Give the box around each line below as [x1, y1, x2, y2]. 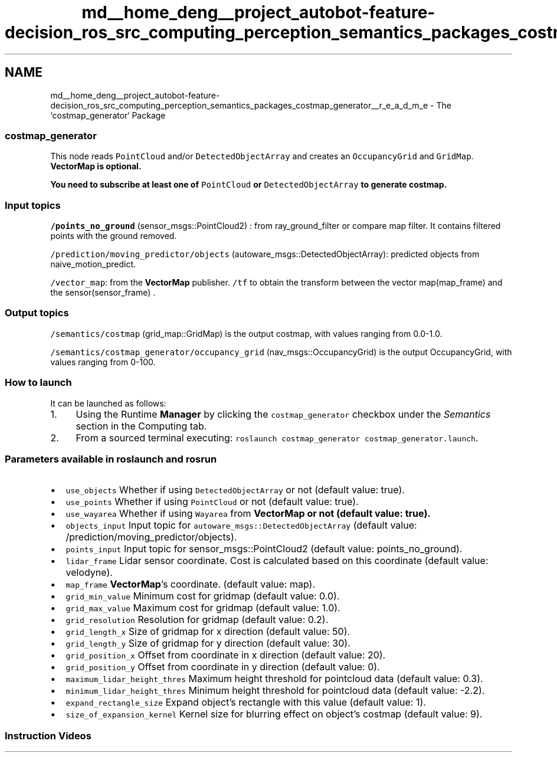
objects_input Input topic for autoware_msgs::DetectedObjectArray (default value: [65, 519, 417, 532]
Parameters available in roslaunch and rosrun [5, 453, 217, 465]
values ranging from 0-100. [50, 356, 156, 367]
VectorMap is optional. [50, 161, 142, 172]
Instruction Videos [5, 729, 91, 742]
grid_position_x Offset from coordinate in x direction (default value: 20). [65, 649, 386, 661]
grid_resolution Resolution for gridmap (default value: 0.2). [65, 614, 329, 626]
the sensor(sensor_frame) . [50, 287, 156, 298]
